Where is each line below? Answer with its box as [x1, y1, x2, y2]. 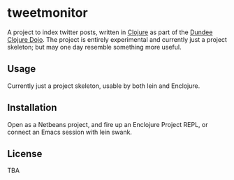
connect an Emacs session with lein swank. [7, 128, 133, 136]
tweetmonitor [7, 5, 89, 21]
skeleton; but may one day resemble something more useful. [7, 43, 182, 51]
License [7, 148, 43, 160]
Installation [7, 102, 57, 114]
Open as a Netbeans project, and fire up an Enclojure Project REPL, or [7, 120, 208, 128]
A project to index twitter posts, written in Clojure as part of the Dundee [7, 28, 213, 36]
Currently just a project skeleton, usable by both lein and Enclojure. [7, 82, 200, 90]
